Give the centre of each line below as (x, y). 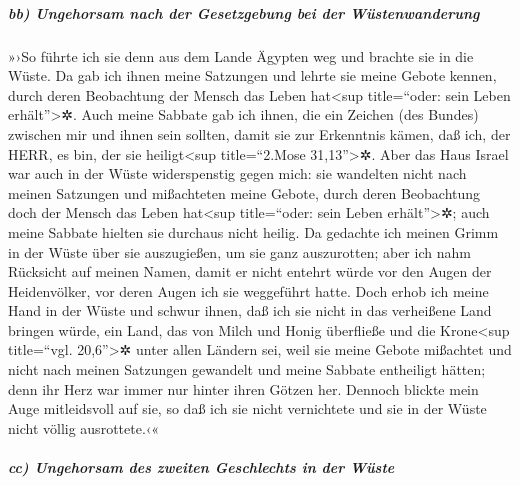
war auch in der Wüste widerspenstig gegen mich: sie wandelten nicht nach (237, 173)
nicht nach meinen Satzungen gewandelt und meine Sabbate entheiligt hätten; (247, 369)
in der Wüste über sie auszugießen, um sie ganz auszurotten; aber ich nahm (239, 251)
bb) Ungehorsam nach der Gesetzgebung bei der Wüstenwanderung (244, 12)
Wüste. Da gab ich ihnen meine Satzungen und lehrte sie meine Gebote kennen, (252, 75)
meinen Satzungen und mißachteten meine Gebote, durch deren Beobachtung (244, 192)
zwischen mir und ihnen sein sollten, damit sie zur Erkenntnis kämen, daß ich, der (259, 133)
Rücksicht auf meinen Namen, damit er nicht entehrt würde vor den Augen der (250, 271)
